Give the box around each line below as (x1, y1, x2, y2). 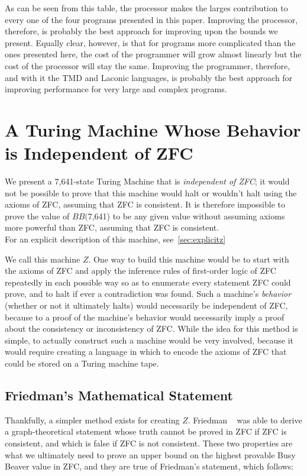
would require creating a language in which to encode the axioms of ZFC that (5, 345, 287, 358)
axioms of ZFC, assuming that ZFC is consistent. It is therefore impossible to (5, 198, 285, 211)
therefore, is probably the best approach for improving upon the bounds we (5, 25, 278, 37)
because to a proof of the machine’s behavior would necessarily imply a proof (5, 310, 285, 323)
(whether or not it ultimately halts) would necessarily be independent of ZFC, (5, 299, 288, 311)
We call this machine (5, 252, 80, 265)
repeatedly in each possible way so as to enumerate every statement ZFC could (5, 276, 291, 288)
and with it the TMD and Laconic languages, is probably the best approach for (5, 71, 293, 83)
